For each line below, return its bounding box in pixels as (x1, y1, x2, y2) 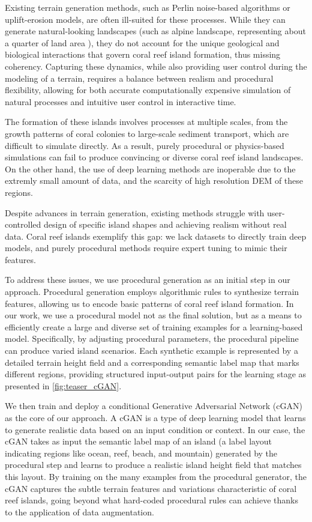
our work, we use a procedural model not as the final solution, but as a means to (5, 309, 302, 321)
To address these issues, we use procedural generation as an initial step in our (5, 273, 290, 286)
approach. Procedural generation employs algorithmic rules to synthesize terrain (5, 285, 299, 298)
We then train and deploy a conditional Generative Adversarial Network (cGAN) (5, 399, 302, 412)
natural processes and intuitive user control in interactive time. (5, 95, 236, 108)
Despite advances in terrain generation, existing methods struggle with (5, 206, 265, 219)
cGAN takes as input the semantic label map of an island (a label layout (5, 435, 272, 448)
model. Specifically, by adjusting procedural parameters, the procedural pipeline (5, 332, 299, 345)
